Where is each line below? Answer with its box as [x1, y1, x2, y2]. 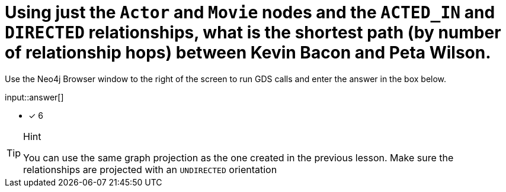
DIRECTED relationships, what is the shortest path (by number [5, 22, 501, 43]
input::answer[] [5, 92, 64, 102]
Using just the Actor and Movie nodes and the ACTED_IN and [5, 2, 495, 22]
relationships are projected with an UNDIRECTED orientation [23, 163, 277, 175]
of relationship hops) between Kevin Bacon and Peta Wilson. [5, 43, 491, 63]
